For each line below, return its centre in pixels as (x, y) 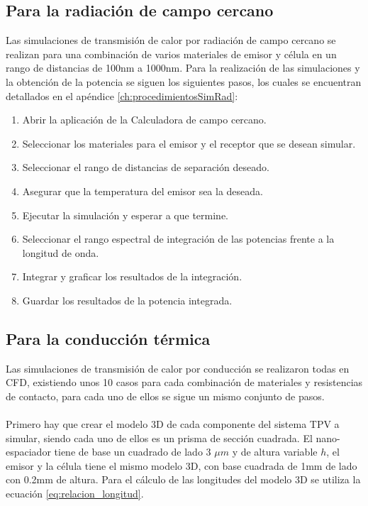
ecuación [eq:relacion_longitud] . (75, 494)
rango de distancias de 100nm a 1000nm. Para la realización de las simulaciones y (183, 68)
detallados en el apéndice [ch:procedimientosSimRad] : (122, 95)
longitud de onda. (61, 252)
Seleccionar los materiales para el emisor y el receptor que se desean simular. (189, 143)
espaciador (28, 452)
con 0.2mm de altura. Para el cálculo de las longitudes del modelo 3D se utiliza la (183, 479)
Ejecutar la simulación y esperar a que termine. (126, 215)
